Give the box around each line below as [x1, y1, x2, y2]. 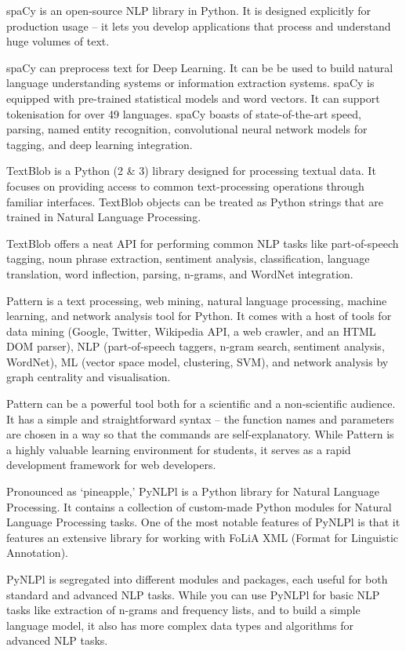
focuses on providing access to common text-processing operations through [6, 177, 364, 194]
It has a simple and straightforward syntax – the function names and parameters [6, 410, 394, 427]
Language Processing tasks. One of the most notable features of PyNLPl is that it [6, 514, 401, 530]
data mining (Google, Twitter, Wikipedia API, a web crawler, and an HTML [6, 322, 376, 339]
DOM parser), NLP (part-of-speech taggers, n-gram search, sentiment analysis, [6, 338, 385, 355]
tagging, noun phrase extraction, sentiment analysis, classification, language [6, 250, 370, 267]
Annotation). [6, 544, 68, 561]
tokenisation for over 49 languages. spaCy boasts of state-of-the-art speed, [6, 105, 361, 122]
